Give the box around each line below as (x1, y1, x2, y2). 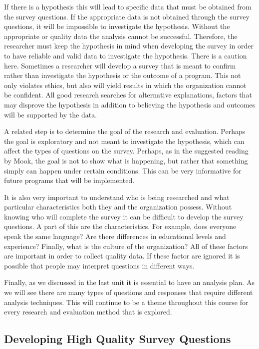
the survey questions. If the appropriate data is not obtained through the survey (4, 11, 250, 21)
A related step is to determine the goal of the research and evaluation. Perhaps (4, 126, 246, 136)
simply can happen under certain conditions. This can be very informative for (4, 165, 242, 175)
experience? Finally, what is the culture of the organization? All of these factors (4, 240, 248, 251)
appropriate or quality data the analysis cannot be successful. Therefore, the (4, 30, 238, 41)
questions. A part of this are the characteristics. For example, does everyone (4, 221, 237, 231)
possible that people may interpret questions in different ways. (4, 260, 195, 270)
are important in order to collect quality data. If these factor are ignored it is (4, 250, 240, 261)
